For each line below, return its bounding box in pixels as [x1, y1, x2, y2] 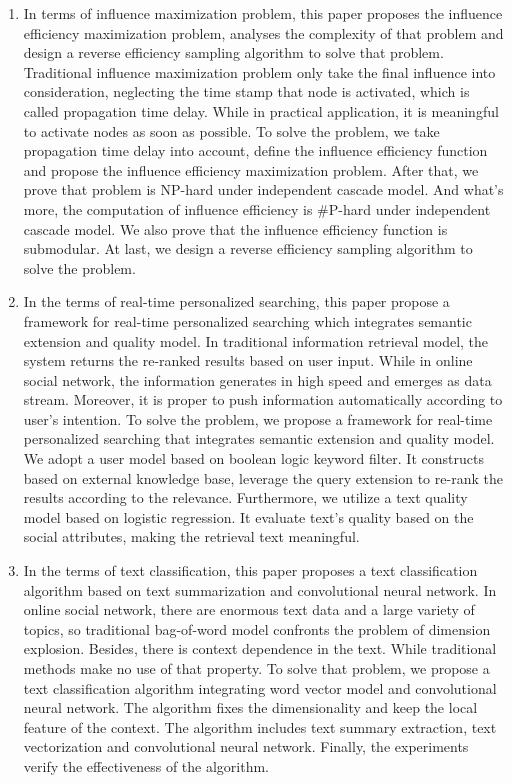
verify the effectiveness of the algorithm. [23, 755, 270, 776]
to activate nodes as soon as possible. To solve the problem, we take [23, 120, 440, 141]
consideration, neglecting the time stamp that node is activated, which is [23, 81, 470, 102]
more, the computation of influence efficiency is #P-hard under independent [23, 198, 491, 219]
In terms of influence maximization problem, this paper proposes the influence [23, 3, 503, 23]
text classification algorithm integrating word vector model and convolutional [23, 677, 497, 698]
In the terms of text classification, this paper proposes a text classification [23, 560, 478, 581]
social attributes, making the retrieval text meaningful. [23, 526, 360, 547]
